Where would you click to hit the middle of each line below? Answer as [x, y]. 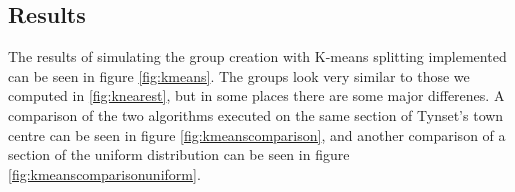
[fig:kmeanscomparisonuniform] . [104, 173]
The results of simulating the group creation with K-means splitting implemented [257, 56]
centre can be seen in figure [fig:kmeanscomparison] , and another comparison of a [257, 134]
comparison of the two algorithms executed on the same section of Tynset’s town [256, 114]
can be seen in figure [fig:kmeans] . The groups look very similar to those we [239, 75]
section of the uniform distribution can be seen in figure [179, 154]
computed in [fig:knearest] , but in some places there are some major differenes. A [256, 95]
